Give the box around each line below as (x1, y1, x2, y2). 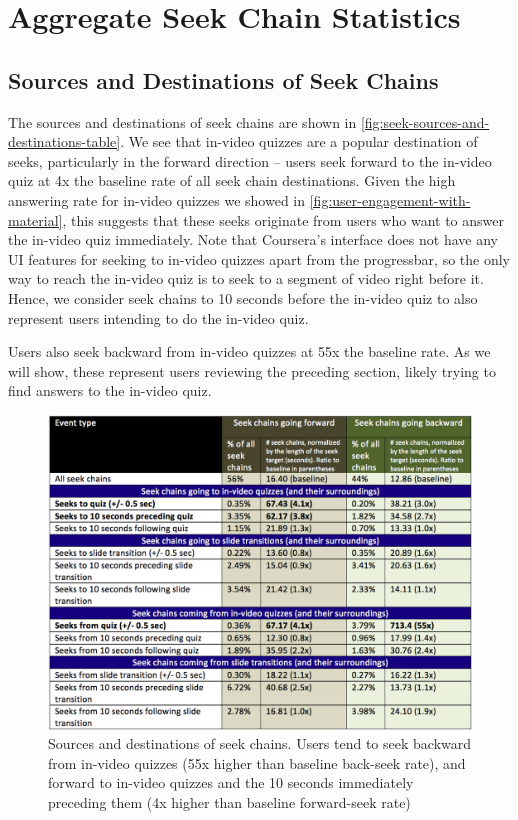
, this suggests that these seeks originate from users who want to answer (62, 209, 504, 230)
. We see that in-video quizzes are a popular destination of (120, 131, 478, 152)
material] (8, 209, 63, 230)
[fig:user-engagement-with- (309, 189, 471, 210)
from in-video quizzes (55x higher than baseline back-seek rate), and (48, 752, 466, 773)
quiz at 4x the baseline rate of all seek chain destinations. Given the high (8, 170, 456, 191)
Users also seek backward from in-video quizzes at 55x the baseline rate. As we (8, 341, 491, 362)
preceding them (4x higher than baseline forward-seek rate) (48, 791, 411, 812)
